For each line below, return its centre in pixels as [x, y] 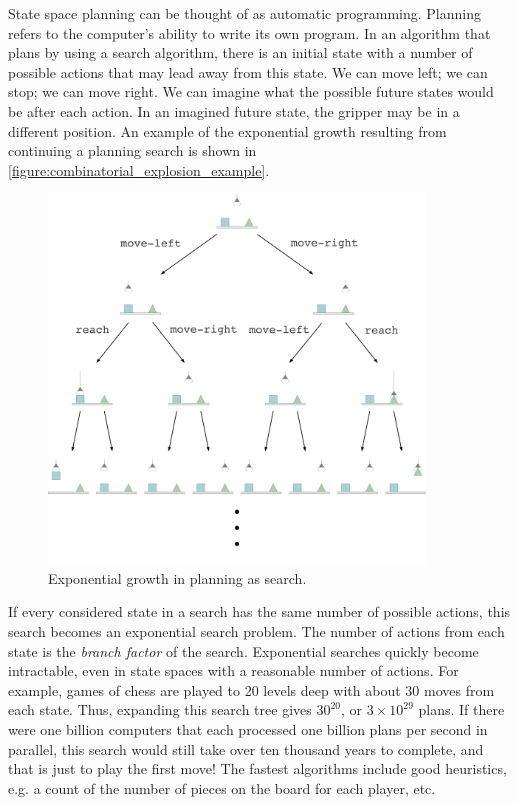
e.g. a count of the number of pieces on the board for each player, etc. [222, 787]
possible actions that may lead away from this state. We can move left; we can [248, 71]
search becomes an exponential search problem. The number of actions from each [256, 630]
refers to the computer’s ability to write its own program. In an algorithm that [249, 32]
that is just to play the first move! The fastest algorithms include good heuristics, [257, 768]
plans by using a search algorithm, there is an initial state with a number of [240, 52]
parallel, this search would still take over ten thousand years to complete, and [246, 748]
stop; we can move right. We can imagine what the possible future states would [251, 91]
